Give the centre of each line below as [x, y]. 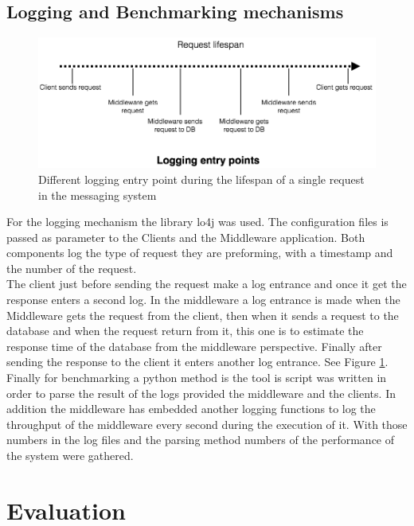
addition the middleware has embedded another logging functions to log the [191, 409]
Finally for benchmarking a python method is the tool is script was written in [197, 378]
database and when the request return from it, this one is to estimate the [185, 331]
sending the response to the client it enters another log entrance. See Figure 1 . [197, 362]
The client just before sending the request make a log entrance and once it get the [207, 284]
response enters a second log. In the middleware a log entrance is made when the [203, 300]
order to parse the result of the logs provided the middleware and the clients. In [201, 393]
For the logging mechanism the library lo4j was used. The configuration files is [197, 222]
